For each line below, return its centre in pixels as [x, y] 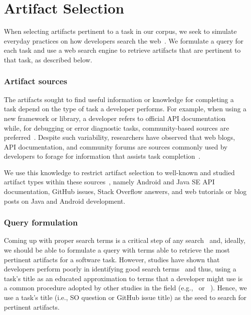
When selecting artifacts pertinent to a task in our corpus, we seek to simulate [120, 31]
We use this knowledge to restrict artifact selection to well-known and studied [119, 172]
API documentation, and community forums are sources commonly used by [116, 146]
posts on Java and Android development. [65, 201]
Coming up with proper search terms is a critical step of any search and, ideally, [125, 240]
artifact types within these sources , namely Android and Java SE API [110, 182]
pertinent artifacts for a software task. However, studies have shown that [112, 259]
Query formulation [41, 222]
